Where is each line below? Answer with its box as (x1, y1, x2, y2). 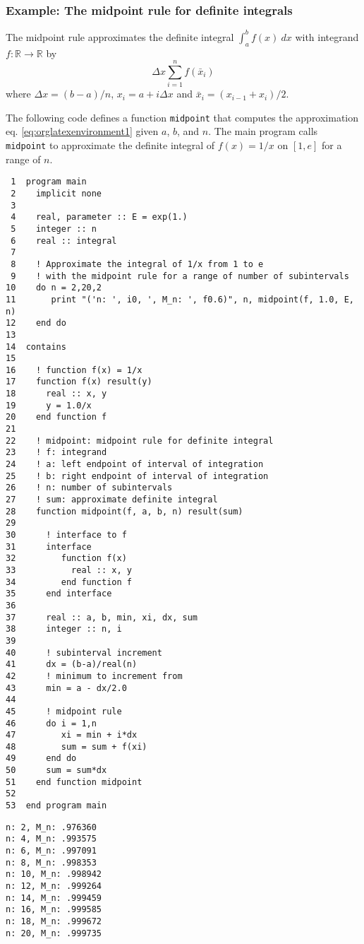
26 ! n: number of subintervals (6, 483, 173, 493)
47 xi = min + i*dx (6, 730, 138, 741)
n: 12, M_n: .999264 (6, 881, 102, 892)
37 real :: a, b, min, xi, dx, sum (6, 612, 198, 623)
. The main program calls (208, 124, 318, 138)
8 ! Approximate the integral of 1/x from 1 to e (11, 259, 264, 269)
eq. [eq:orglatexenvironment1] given (6, 124, 159, 138)
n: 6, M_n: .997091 (6, 846, 97, 856)
